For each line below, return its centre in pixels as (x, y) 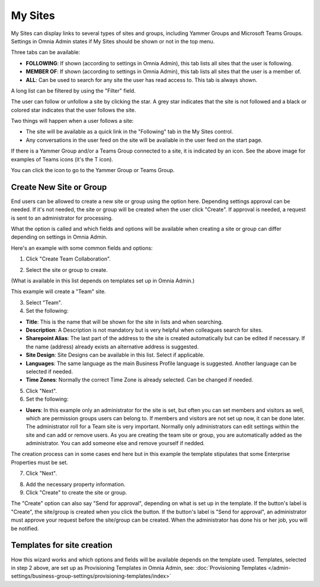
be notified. (25, 528)
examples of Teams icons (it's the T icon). (62, 159)
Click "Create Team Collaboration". (68, 259)
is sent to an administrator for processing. (62, 218)
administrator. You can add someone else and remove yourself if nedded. (115, 443)
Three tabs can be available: (46, 52)
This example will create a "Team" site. (58, 291)
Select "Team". (44, 302)
